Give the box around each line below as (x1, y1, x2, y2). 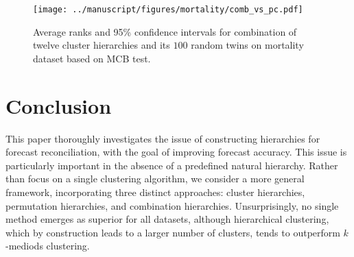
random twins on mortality (191, 38, 304, 52)
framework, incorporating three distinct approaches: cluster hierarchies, (5, 184, 305, 199)
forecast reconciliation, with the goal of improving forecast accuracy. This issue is (5, 145, 347, 159)
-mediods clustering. (5, 238, 90, 253)
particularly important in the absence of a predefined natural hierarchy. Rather (5, 158, 338, 172)
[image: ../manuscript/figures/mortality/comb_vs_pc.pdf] (33, 5, 303, 14)
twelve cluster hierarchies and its (33, 38, 170, 52)
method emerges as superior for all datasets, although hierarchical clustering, (5, 212, 329, 226)
